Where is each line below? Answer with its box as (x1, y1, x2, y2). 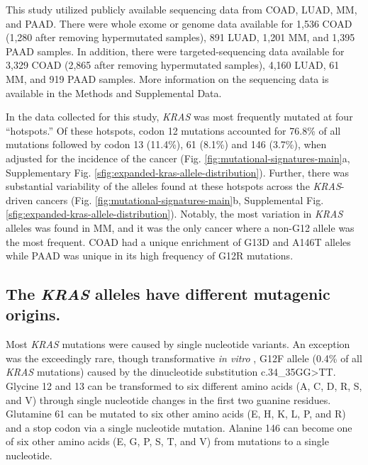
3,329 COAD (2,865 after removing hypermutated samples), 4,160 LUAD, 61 (6, 57, 340, 72)
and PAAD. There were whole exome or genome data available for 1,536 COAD (6, 16, 352, 30)
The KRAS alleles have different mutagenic (6, 283, 330, 305)
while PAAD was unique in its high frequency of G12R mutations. (6, 248, 294, 263)
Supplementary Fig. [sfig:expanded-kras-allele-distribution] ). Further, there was (6, 164, 350, 179)
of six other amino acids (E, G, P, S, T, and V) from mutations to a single (6, 434, 329, 449)
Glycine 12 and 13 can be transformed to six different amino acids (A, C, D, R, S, (6, 379, 362, 393)
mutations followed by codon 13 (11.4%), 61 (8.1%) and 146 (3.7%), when (6, 137, 327, 152)
